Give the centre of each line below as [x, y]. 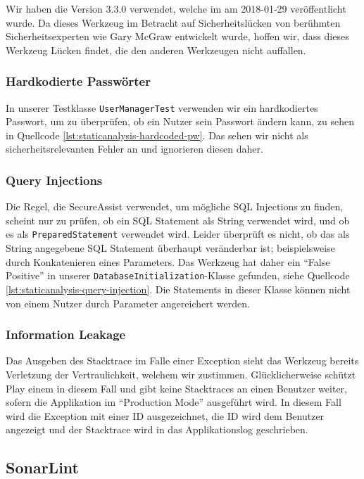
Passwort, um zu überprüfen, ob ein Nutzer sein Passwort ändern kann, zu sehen [180, 121]
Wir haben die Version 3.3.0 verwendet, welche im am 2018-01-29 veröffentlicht [176, 8]
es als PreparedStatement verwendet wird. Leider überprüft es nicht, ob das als [178, 234]
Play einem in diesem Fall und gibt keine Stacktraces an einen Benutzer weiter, [176, 388]
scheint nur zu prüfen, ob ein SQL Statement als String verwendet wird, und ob [178, 220]
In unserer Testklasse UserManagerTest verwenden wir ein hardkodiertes [162, 107]
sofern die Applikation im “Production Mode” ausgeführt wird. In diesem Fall [174, 402]
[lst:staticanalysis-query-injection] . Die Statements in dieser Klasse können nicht [178, 289]
